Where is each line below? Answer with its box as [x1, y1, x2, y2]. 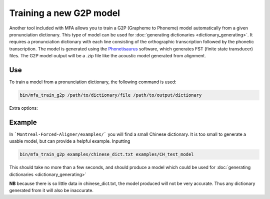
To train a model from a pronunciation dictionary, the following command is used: [9, 79, 176, 85]
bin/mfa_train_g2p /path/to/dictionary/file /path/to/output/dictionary [19, 92, 202, 98]
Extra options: [9, 105, 38, 111]
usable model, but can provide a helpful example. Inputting [9, 138, 130, 144]
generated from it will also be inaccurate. [9, 188, 93, 194]
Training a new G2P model [9, 7, 120, 18]
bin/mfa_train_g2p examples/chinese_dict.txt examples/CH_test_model [19, 152, 194, 157]
